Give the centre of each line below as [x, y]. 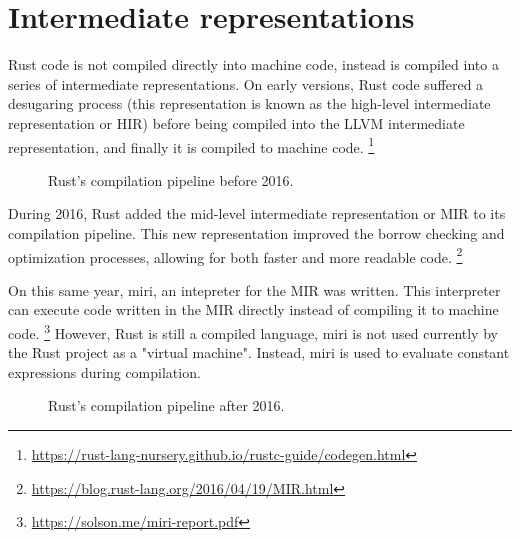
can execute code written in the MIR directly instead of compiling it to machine [253, 309]
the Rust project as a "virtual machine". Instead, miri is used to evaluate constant [259, 352]
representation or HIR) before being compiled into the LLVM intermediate [236, 122]
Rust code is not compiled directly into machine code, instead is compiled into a [253, 64]
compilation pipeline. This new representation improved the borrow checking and [256, 232]
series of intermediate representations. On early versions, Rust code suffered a [246, 83]
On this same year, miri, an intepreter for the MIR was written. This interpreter [254, 289]
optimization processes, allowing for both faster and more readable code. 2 [235, 255]
